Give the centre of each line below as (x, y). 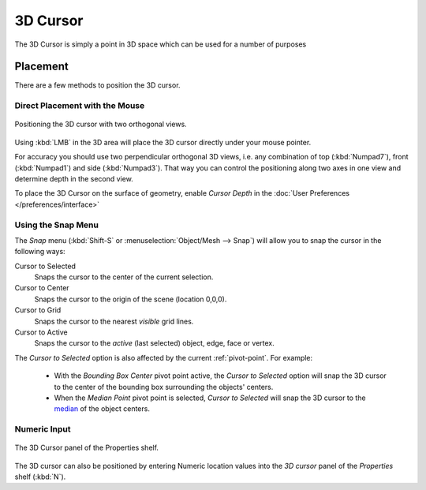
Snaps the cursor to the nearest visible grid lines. (114, 321)
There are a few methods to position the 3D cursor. (97, 85)
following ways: (40, 252)
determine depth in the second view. (74, 178)
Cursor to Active (41, 332)
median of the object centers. (102, 409)
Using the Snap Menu (56, 225)
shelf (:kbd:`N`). (40, 477)
